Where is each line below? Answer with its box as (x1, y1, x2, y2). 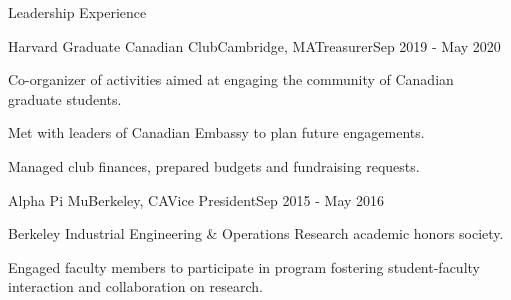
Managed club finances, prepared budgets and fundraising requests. (8, 155, 420, 176)
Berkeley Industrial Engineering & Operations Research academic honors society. (8, 223, 504, 244)
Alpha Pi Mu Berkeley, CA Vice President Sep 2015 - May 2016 (8, 189, 385, 210)
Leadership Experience (8, 2, 147, 22)
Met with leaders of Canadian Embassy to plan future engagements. (8, 122, 425, 143)
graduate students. (8, 88, 122, 109)
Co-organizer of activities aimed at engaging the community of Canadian (8, 69, 454, 90)
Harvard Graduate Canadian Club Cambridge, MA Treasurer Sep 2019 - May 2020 (8, 35, 501, 56)
